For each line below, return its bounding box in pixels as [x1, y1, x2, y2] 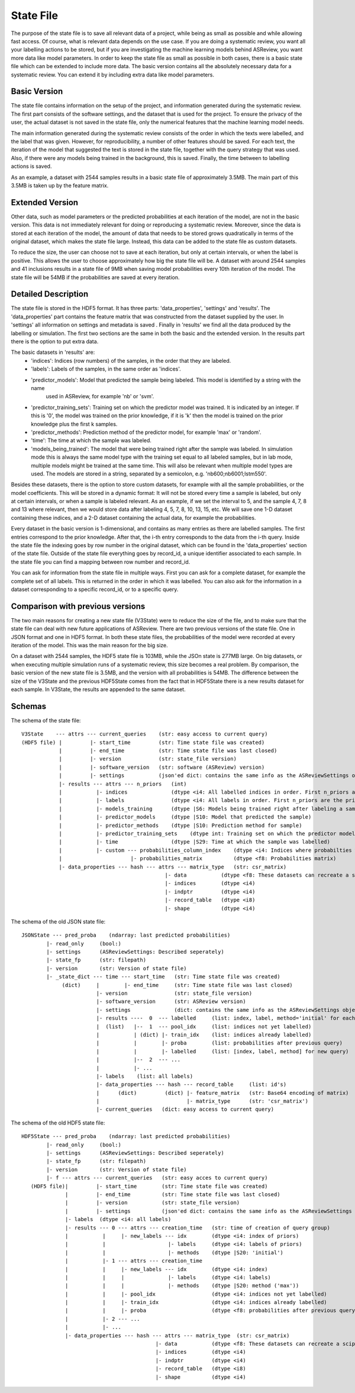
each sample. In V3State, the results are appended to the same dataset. [11, 686, 186, 693]
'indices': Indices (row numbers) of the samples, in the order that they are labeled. [31, 357, 231, 364]
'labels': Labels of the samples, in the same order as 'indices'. [31, 365, 182, 373]
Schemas [11, 701, 47, 711]
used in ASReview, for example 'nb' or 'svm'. [46, 393, 154, 400]
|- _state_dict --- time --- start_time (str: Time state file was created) [46, 973, 280, 980]
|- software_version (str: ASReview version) [96, 998, 246, 1005]
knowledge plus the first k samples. [31, 420, 118, 427]
